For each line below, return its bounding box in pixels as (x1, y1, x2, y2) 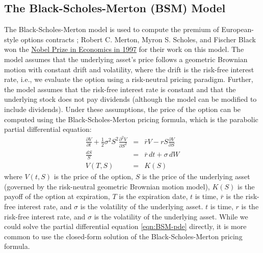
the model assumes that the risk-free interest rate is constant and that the (4, 83, 236, 94)
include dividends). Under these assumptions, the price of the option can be (4, 103, 241, 114)
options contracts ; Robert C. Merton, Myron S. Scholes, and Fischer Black (20, 34, 256, 44)
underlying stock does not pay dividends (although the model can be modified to (4, 94, 257, 104)
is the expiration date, (119, 191, 188, 202)
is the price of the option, (54, 171, 133, 182)
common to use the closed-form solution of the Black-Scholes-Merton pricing (4, 231, 243, 241)
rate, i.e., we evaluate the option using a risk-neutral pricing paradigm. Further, (4, 74, 253, 85)
